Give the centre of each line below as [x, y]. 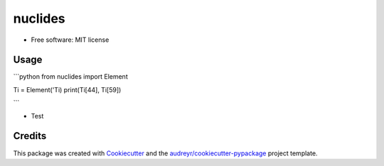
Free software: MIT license [70, 40]
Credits [30, 136]
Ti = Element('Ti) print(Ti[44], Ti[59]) [67, 89]
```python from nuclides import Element [70, 77]
